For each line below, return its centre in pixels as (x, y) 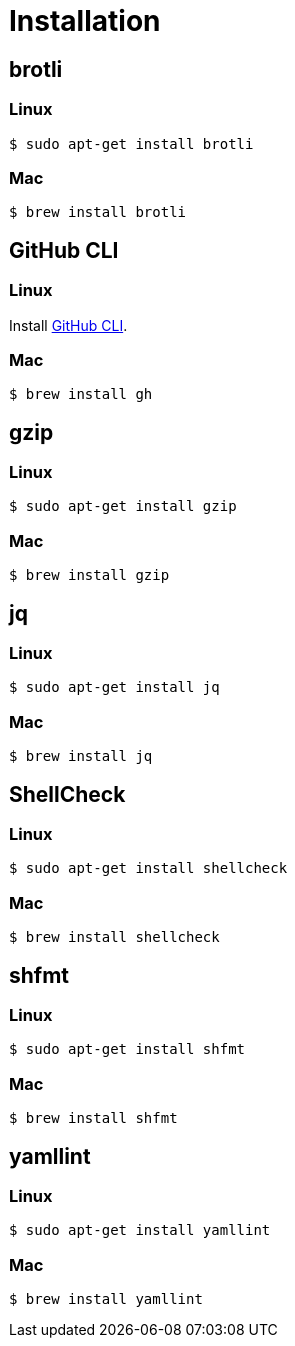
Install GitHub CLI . (68, 325)
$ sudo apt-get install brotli (131, 143)
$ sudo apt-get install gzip (123, 506)
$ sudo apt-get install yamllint (140, 1230)
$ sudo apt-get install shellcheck (148, 868)
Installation (85, 21)
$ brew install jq (81, 756)
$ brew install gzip (89, 575)
